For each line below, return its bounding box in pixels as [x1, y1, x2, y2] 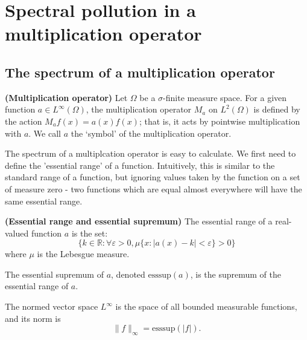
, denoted [111, 267, 145, 280]
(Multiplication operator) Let [5, 91, 128, 103]
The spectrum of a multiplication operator [5, 62, 275, 81]
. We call [28, 126, 61, 139]
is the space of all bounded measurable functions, [115, 300, 297, 313]
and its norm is [5, 312, 61, 324]
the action [5, 114, 42, 127]
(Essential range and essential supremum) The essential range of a [5, 215, 273, 227]
